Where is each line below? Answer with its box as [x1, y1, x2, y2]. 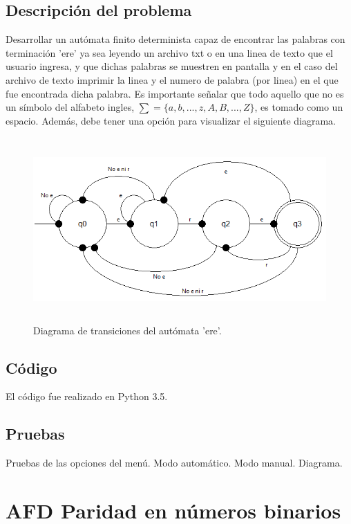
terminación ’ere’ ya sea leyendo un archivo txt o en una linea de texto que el [6, 45, 333, 60]
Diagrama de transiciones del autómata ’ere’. [33, 323, 222, 337]
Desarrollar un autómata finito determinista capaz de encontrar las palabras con [6, 32, 345, 46]
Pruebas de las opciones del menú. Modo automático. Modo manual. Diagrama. [6, 455, 343, 470]
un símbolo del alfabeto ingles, [6, 100, 135, 114]
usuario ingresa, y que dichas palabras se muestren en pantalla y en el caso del [6, 59, 338, 73]
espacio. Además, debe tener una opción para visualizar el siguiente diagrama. [6, 113, 336, 127]
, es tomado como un [254, 100, 343, 114]
